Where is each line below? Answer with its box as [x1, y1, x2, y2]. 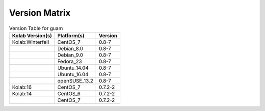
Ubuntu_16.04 [57, 71, 89, 78]
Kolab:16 [12, 83, 32, 90]
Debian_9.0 [57, 52, 83, 58]
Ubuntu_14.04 [57, 64, 89, 71]
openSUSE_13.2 [57, 77, 93, 84]
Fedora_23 [57, 58, 82, 65]
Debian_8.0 [57, 45, 83, 52]
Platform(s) [57, 32, 84, 39]
